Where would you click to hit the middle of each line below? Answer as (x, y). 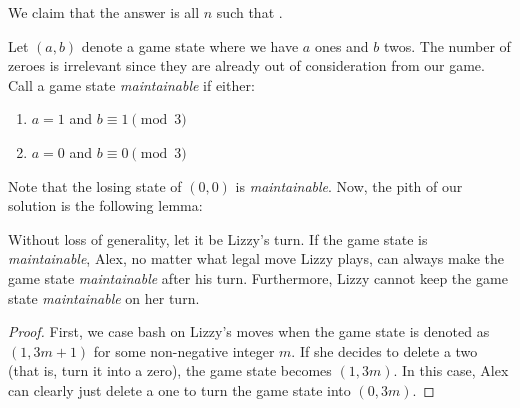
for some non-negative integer (184, 350)
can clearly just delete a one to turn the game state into (179, 389)
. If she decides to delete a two (384, 350)
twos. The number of (447, 45)
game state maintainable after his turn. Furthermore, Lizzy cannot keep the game (258, 277)
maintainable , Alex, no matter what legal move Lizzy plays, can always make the (256, 258)
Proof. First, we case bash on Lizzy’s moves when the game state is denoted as (249, 331)
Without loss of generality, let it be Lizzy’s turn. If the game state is (218, 238)
